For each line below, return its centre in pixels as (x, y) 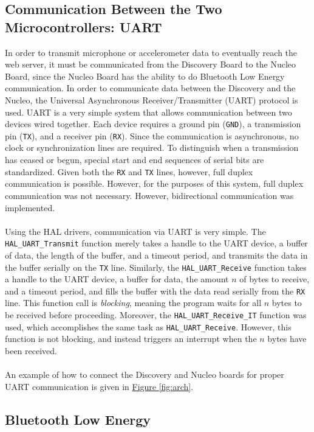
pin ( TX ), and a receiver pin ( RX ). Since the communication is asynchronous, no (152, 135)
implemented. (30, 207)
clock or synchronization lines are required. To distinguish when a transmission (152, 148)
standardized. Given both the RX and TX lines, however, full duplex (129, 171)
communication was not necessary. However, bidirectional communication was (149, 195)
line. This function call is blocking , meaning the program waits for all (133, 303)
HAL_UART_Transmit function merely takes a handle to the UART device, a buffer (156, 243)
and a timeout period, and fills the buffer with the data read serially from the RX (155, 291)
